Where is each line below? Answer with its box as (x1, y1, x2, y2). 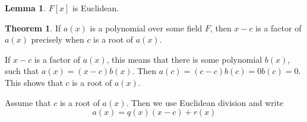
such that (5, 65, 39, 77)
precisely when (31, 33, 84, 46)
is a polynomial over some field (90, 21, 202, 34)
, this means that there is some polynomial (106, 53, 262, 65)
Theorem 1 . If (5, 21, 61, 34)
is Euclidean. (72, 2, 119, 14)
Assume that (5, 96, 51, 108)
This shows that (5, 76, 63, 88)
